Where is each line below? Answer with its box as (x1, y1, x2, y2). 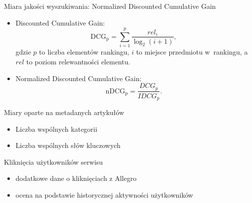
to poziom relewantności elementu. (26, 56, 130, 66)
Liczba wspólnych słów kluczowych (15, 140, 121, 150)
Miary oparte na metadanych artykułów (4, 107, 125, 117)
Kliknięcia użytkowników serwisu (4, 156, 103, 167)
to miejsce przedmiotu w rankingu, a (136, 47, 248, 57)
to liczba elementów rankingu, (39, 47, 129, 57)
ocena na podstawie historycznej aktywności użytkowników (15, 190, 193, 200)
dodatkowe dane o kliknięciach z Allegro (15, 173, 137, 183)
